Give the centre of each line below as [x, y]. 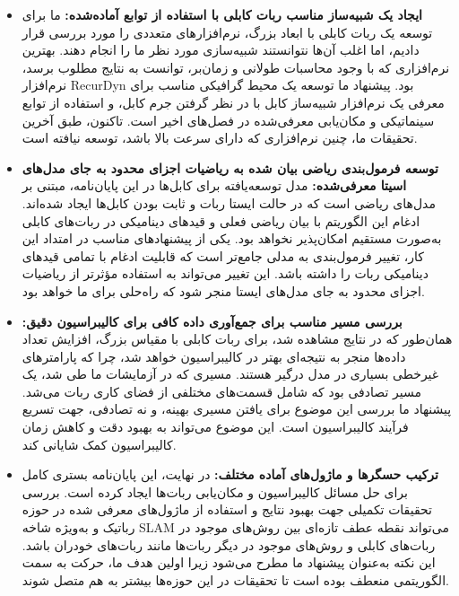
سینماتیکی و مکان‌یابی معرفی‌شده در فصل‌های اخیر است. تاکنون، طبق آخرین [228, 120]
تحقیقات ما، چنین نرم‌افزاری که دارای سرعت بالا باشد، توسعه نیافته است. [220, 138]
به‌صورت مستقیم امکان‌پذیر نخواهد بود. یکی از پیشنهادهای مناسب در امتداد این [232, 238]
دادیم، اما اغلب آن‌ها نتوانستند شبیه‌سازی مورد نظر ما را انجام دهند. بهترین [221, 50]
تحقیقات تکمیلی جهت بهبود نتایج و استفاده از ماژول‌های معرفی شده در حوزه [227, 509]
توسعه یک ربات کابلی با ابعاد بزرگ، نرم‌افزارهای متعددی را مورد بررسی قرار [227, 32]
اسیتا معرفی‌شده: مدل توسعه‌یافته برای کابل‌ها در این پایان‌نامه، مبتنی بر [214, 185]
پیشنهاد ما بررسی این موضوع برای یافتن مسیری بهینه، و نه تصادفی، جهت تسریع [237, 409]
